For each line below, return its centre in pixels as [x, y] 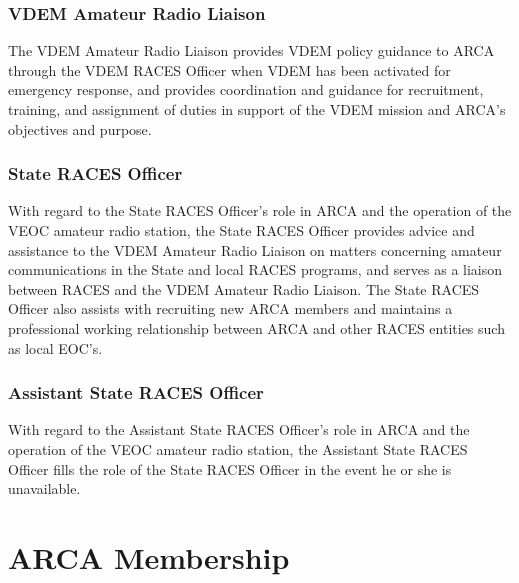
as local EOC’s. [55, 347]
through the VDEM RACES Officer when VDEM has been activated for [229, 69]
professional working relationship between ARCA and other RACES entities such [256, 327]
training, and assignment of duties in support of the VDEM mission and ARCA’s [257, 109]
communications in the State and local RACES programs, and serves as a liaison [255, 269]
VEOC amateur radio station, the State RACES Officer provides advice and [241, 230]
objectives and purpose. [80, 128]
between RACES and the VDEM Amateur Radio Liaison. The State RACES [244, 288]
